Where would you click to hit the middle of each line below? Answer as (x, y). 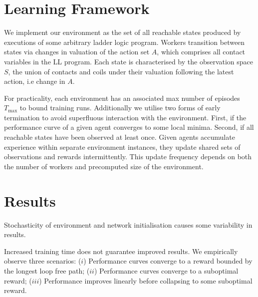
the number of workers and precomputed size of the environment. (104, 166)
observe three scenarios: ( (43, 261)
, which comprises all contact (201, 52)
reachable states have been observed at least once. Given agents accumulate (120, 137)
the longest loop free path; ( (47, 270)
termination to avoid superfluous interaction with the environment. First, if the (125, 117)
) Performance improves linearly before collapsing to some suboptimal (146, 280)
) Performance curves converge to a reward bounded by (168, 261)
